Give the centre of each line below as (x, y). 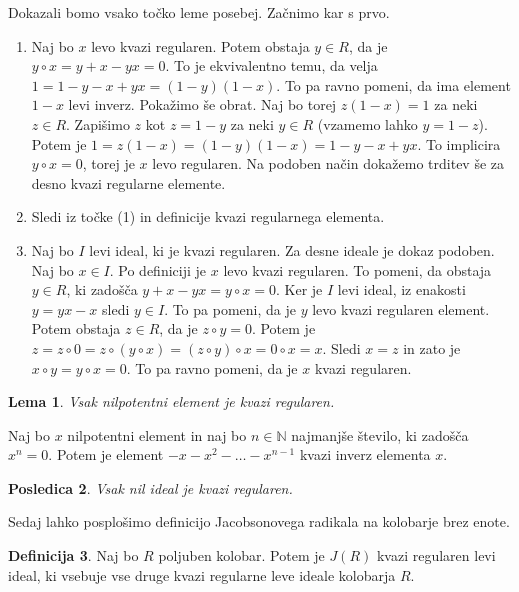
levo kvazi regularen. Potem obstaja (200, 45)
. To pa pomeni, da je (230, 308)
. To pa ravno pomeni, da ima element (393, 84)
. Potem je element (106, 454)
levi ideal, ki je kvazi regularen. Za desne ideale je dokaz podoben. (292, 249)
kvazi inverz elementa (365, 454)
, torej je (108, 163)
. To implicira (459, 143)
